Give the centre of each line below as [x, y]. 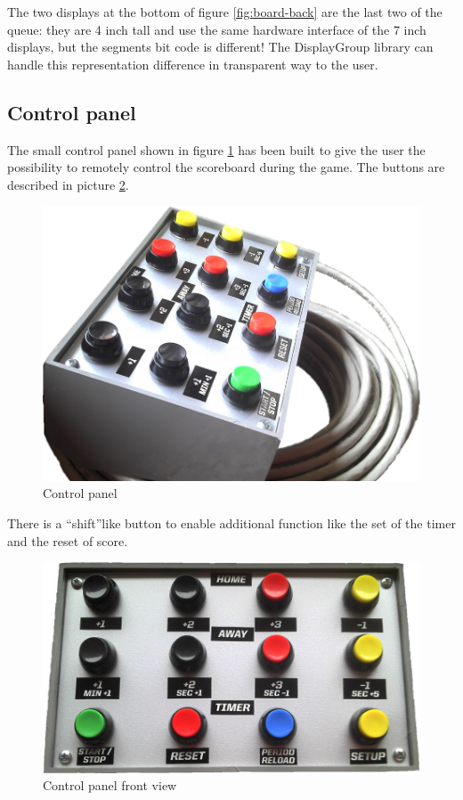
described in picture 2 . [68, 184]
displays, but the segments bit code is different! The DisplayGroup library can [220, 47]
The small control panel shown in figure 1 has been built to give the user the [216, 149]
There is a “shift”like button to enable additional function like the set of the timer [231, 522]
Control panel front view [110, 785]
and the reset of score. [68, 540]
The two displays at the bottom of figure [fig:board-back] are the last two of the [225, 12]
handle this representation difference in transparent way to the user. [193, 64]
